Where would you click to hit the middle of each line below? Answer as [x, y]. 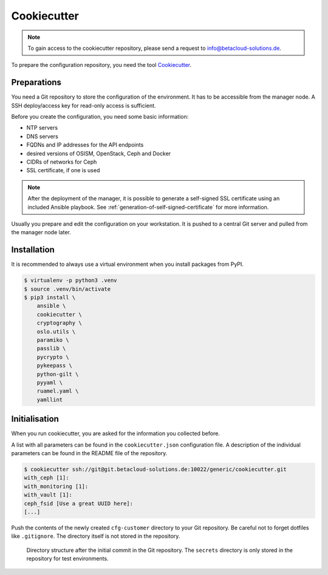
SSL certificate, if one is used [63, 170]
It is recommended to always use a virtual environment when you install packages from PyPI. [128, 264]
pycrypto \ [53, 357]
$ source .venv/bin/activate [67, 289]
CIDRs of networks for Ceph [62, 162]
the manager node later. [41, 232]
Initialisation [35, 419]
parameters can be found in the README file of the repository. [89, 453]
